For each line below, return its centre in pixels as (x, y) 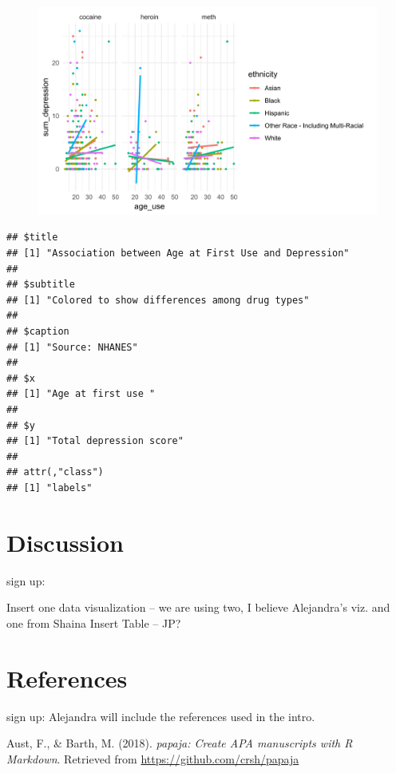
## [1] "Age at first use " (81, 394)
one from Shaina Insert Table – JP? (94, 622)
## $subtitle (41, 285)
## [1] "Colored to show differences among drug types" (158, 300)
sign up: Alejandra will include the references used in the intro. (161, 716)
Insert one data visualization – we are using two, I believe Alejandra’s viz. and (198, 607)
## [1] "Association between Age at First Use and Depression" (178, 254)
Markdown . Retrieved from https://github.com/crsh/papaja (153, 758)
